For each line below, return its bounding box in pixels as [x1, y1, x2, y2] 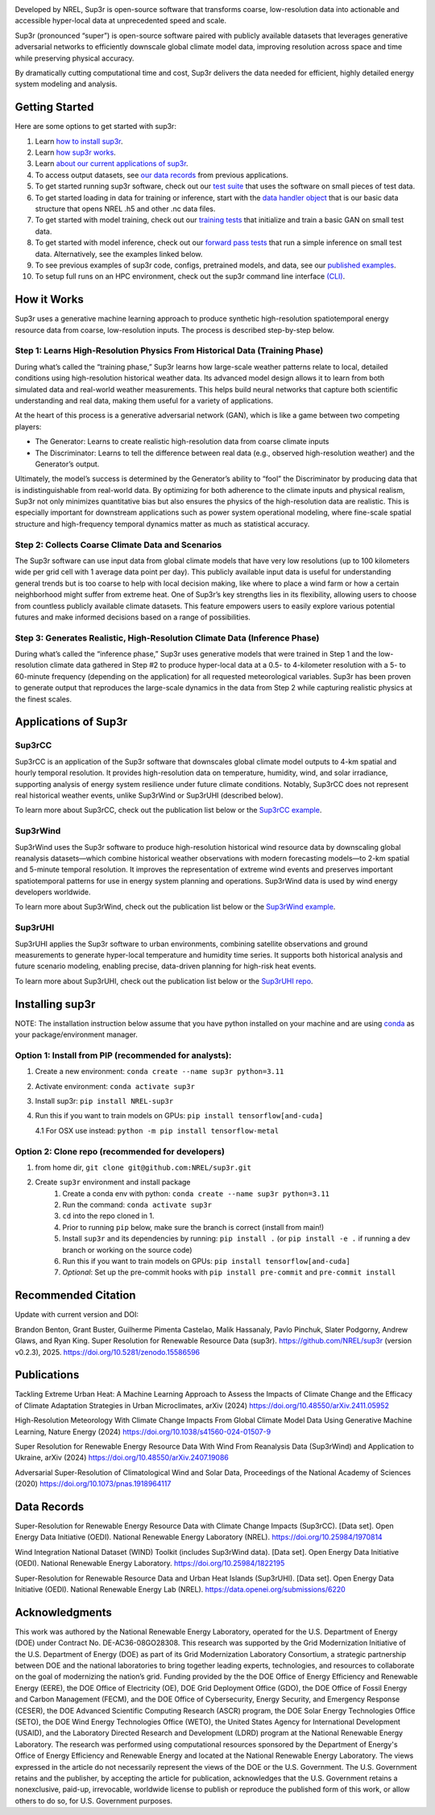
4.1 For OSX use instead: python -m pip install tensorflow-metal [35, 1125, 280, 1135]
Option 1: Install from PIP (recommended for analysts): [14, 1050, 232, 1061]
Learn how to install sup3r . [35, 136, 123, 146]
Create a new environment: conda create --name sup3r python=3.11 [35, 1067, 284, 1076]
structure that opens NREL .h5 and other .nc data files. [35, 204, 216, 213]
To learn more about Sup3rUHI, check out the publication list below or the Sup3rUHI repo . [14, 976, 313, 986]
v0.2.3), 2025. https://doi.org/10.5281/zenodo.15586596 [14, 1347, 201, 1357]
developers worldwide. [14, 887, 92, 897]
